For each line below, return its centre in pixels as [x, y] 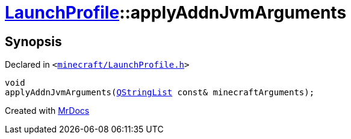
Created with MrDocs [47, 111]
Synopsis [33, 41]
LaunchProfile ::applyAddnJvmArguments [176, 13]
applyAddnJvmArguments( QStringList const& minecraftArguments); [160, 93]
